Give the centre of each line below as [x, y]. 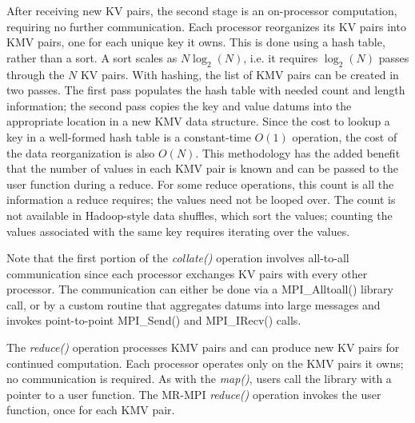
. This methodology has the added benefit [298, 152]
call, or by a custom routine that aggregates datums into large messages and [194, 304]
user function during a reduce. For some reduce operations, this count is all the [200, 184]
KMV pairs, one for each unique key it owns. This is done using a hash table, [196, 42]
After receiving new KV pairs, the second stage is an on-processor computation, [202, 10]
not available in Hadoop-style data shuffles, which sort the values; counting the [200, 215]
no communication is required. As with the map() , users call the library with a [199, 379]
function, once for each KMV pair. [91, 410]
